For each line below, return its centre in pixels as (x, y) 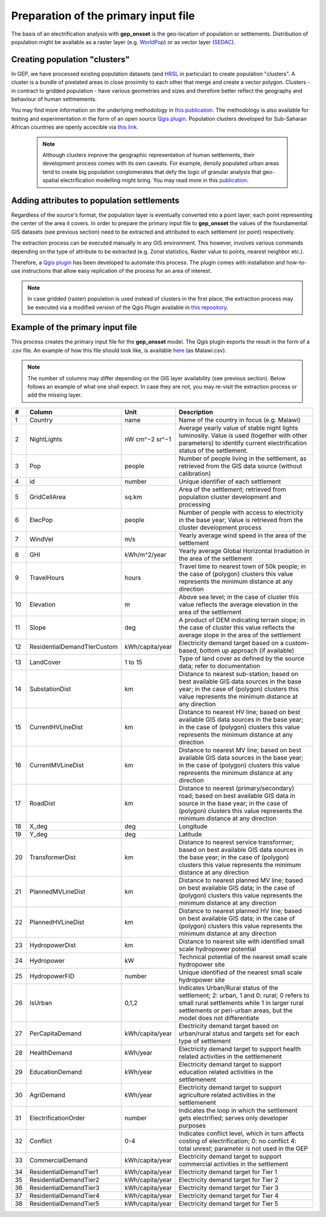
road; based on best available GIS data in (237, 796)
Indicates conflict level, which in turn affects (241, 1133)
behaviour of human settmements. (54, 99)
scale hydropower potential (217, 949)
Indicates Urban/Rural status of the (228, 988)
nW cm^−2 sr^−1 (148, 439)
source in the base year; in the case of (233, 803)
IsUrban (41, 1003)
